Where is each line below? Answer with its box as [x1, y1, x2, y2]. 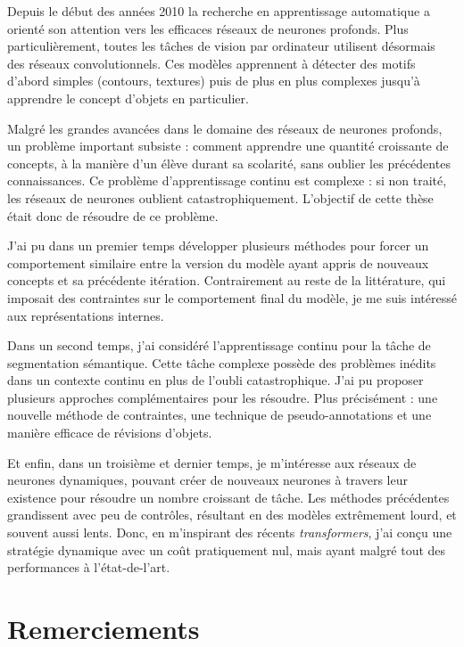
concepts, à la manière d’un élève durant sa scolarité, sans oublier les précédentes [7, 153, 451, 172]
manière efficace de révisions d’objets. [7, 423, 212, 442]
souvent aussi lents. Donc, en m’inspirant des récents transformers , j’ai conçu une [7, 523, 452, 542]
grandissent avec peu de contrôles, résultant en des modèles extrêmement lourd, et [7, 505, 457, 524]
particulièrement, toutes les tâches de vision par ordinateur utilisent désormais [7, 37, 435, 55]
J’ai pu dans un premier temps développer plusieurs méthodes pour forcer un [7, 236, 429, 255]
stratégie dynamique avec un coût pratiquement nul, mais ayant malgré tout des [7, 540, 446, 559]
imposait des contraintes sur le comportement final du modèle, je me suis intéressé [7, 288, 457, 307]
